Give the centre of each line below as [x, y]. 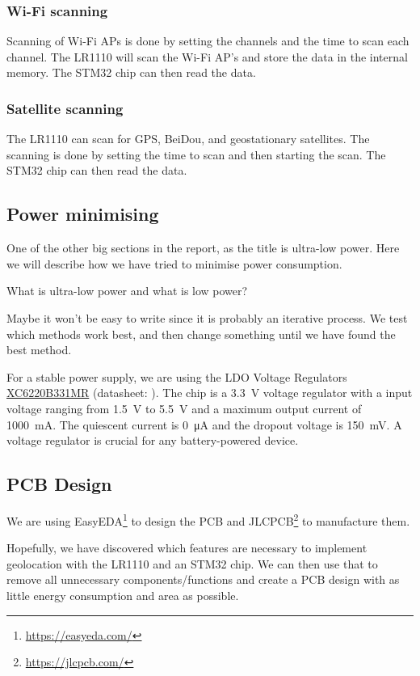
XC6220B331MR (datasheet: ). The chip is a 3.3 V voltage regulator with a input [210, 393]
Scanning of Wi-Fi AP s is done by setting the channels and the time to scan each [208, 41]
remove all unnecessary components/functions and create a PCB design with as [203, 579]
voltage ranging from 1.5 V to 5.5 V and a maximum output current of [184, 408]
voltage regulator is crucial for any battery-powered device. [153, 440]
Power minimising [83, 214]
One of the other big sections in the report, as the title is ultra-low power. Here [203, 248]
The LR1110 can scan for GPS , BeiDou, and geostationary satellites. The [188, 139]
